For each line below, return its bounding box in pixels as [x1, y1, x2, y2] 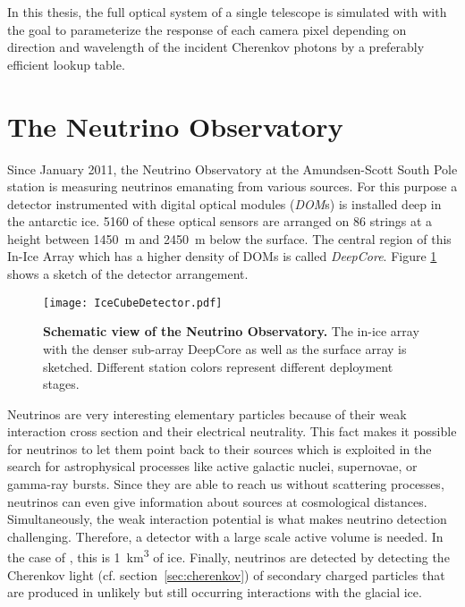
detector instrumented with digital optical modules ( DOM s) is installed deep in [7, 194, 442, 213]
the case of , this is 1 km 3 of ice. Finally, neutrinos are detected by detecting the [7, 545, 450, 567]
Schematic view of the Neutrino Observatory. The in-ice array [43, 322, 419, 341]
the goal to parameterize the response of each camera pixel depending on [7, 20, 407, 38]
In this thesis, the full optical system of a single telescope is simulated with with [7, 3, 447, 21]
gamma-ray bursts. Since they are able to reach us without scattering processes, [7, 475, 444, 493]
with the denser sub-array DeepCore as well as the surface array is [43, 339, 407, 358]
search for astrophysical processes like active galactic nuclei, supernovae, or [7, 457, 418, 476]
